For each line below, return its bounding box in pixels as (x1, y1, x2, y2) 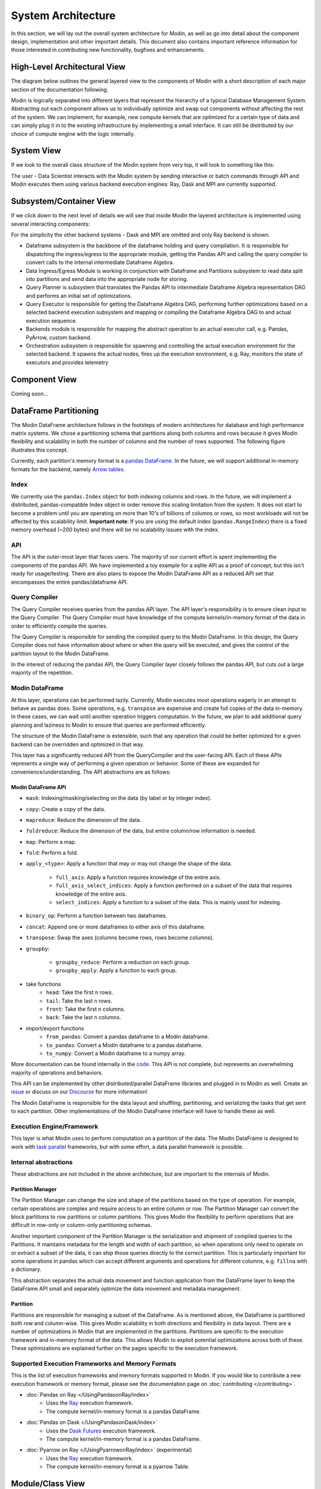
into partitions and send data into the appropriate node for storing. (26, 275, 188, 282)
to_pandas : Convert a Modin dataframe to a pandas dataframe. (46, 1041, 203, 1048)
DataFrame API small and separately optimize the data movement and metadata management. (11, 1285, 241, 1292)
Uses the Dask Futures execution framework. (46, 1427, 157, 1434)
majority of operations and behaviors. (11, 1069, 103, 1076)
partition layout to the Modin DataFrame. (11, 650, 110, 657)
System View (11, 146, 61, 156)
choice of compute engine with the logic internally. (11, 130, 135, 137)
